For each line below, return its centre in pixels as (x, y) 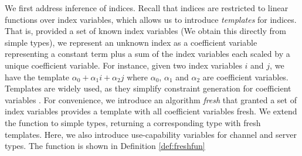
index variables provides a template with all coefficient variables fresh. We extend (151, 111)
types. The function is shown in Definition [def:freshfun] (105, 146)
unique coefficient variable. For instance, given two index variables (123, 65)
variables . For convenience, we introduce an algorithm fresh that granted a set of (151, 99)
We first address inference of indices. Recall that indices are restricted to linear (147, 8)
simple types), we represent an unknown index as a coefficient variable (131, 42)
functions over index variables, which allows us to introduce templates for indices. (151, 19)
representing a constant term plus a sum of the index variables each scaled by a (147, 54)
